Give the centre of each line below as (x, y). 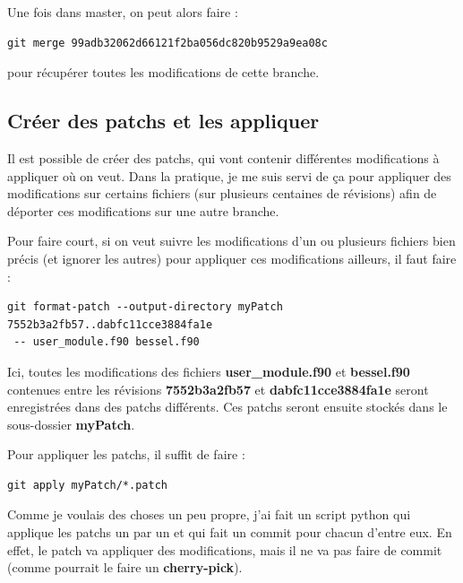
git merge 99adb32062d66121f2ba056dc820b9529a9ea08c (167, 43)
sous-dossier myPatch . (71, 424)
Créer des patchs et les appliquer (163, 121)
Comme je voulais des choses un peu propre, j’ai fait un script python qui (209, 514)
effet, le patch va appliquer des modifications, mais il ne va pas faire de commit (225, 549)
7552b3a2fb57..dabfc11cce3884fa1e (110, 324)
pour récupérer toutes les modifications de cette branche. (163, 72)
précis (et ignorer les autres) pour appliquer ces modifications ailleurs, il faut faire (232, 258)
